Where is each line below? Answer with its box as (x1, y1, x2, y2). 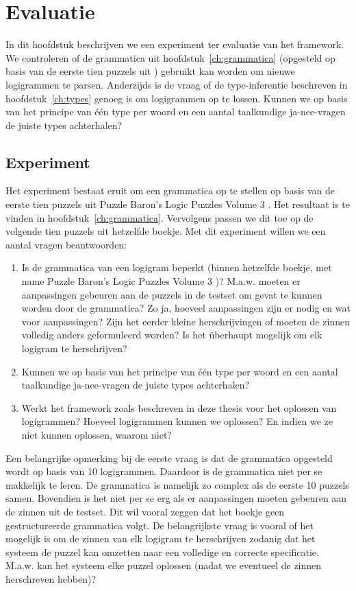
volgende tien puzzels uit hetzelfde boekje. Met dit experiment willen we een (5, 224, 326, 238)
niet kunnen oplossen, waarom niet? (21, 427, 172, 441)
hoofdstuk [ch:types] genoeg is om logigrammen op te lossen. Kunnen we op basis (5, 91, 348, 105)
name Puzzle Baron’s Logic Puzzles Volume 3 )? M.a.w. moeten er (21, 274, 301, 288)
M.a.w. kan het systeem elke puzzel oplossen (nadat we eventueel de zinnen (5, 558, 322, 572)
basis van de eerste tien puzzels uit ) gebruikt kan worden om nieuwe (5, 64, 295, 78)
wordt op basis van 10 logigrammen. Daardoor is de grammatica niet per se (5, 464, 322, 478)
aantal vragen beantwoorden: (5, 237, 127, 251)
